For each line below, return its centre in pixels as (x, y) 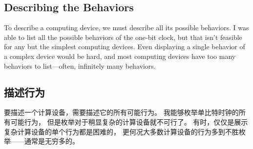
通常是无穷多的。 (52, 141)
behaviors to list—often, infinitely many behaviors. (80, 65)
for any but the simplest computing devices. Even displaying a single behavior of (125, 47)
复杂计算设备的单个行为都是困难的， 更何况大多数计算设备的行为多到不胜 (121, 131)
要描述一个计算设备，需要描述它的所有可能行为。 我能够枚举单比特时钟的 (121, 112)
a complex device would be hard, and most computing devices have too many (120, 56)
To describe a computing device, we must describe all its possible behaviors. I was (126, 28)
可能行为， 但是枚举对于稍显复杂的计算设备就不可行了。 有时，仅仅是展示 (129, 121)
